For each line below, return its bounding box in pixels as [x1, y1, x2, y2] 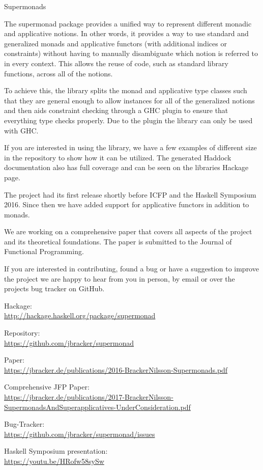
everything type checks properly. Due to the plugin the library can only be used [4, 115, 253, 125]
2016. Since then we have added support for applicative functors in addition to [4, 199, 249, 210]
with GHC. [4, 125, 39, 135]
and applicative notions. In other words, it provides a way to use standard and [4, 28, 249, 39]
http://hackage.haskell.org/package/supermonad [4, 310, 156, 321]
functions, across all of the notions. [4, 68, 113, 78]
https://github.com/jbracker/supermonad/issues [4, 428, 155, 439]
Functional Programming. [4, 246, 84, 257]
